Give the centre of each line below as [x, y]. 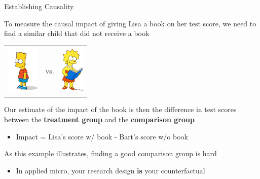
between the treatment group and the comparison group [99, 119]
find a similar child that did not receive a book [77, 33]
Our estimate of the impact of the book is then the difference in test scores [120, 109]
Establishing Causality [39, 6]
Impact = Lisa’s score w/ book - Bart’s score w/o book [102, 136]
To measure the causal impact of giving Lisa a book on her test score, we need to [130, 23]
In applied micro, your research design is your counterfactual [110, 170]
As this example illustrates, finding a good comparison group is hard [110, 153]
